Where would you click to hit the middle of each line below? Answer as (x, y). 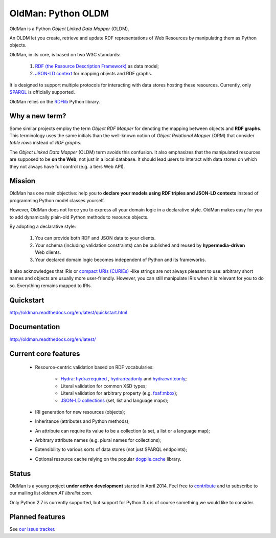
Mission (22, 181)
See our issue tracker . (32, 529)
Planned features (38, 517)
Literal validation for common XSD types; (104, 386)
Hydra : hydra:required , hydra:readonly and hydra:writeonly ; (124, 379)
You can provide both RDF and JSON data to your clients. (95, 238)
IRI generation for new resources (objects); (80, 412)
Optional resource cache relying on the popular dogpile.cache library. (108, 459)
